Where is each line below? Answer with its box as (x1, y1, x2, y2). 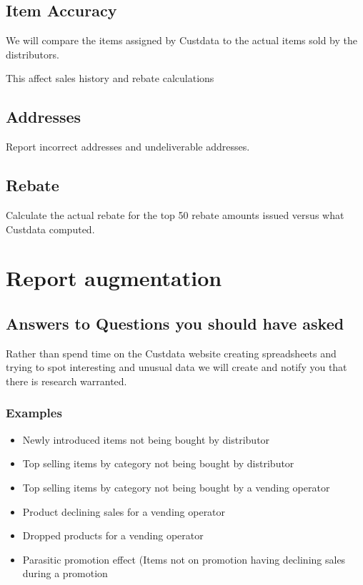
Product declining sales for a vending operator (22, 504, 226, 519)
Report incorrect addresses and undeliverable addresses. (6, 139, 250, 154)
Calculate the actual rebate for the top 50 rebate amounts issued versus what (6, 207, 344, 222)
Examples (6, 404, 62, 422)
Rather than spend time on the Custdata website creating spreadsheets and (6, 345, 337, 360)
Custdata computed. (6, 221, 95, 236)
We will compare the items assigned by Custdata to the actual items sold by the (6, 33, 358, 48)
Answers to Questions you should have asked (6, 312, 344, 334)
